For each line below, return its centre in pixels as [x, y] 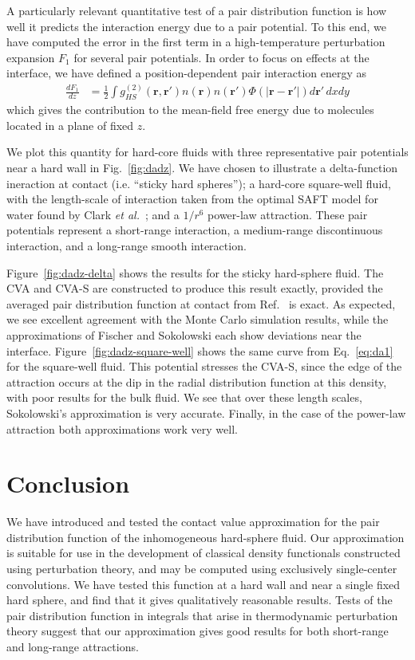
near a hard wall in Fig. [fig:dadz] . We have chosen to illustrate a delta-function [202, 168]
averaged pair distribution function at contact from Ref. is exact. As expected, [201, 303]
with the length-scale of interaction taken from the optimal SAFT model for [192, 199]
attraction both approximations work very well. [122, 428]
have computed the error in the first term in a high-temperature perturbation [196, 42]
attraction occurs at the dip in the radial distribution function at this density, [197, 381]
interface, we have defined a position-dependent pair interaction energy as [187, 73]
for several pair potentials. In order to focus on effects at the [221, 57]
